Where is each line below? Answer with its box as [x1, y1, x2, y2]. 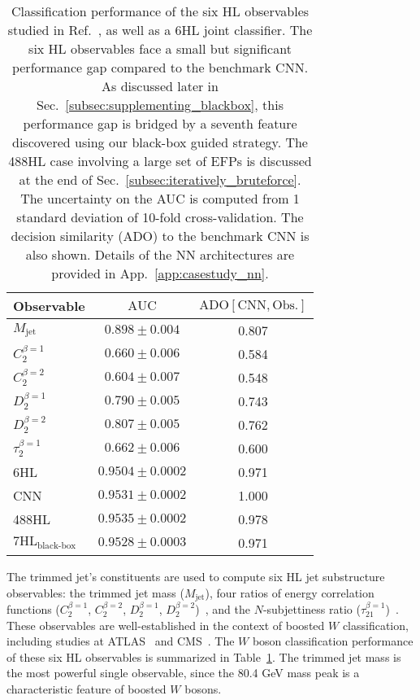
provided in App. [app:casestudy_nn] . [51, 264, 269, 282]
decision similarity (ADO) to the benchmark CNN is [11, 226, 310, 245]
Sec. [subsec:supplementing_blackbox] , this [37, 95, 284, 114]
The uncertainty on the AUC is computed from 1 [20, 189, 300, 208]
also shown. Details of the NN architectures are [25, 245, 295, 264]
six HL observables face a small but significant [28, 39, 292, 58]
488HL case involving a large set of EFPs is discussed [8, 151, 312, 170]
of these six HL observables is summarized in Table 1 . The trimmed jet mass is [6, 648, 401, 665]
